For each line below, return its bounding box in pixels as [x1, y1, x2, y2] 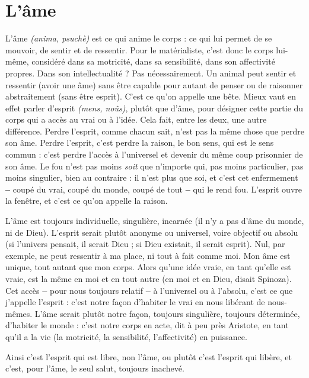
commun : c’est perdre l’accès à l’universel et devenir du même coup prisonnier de [5, 148, 303, 161]
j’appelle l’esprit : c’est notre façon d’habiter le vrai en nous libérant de [5, 296, 265, 308]
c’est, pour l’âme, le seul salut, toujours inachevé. [5, 362, 184, 374]
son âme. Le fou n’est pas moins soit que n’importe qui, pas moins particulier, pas [5, 159, 304, 172]
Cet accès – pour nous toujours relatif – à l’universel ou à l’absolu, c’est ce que [5, 284, 293, 296]
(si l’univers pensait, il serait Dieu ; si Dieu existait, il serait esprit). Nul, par [5, 238, 285, 250]
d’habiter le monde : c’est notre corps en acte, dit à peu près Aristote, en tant [5, 319, 289, 331]
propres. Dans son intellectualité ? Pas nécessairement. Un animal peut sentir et [5, 66, 297, 79]
